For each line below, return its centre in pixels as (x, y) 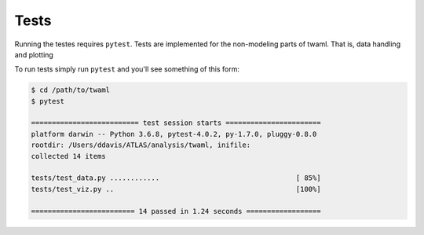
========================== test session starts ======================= (176, 123)
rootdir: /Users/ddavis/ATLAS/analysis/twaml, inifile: (141, 145)
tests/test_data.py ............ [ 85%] (176, 178)
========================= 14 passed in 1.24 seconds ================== (176, 211)
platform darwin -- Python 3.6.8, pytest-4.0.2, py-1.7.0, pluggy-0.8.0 (174, 134)
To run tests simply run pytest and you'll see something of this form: (127, 69)
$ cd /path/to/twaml (70, 90)
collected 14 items (68, 156)
